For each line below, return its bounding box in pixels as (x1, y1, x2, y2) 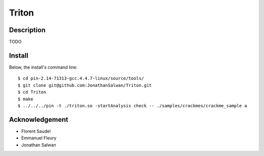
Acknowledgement (9, 115, 68, 124)
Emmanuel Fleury (21, 135, 57, 141)
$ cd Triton (18, 89, 46, 95)
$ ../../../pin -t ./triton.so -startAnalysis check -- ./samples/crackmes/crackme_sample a (18, 103, 247, 108)
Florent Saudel (21, 128, 51, 134)
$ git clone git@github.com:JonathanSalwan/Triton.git (18, 82, 152, 88)
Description (9, 26, 46, 34)
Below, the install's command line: (9, 64, 78, 70)
